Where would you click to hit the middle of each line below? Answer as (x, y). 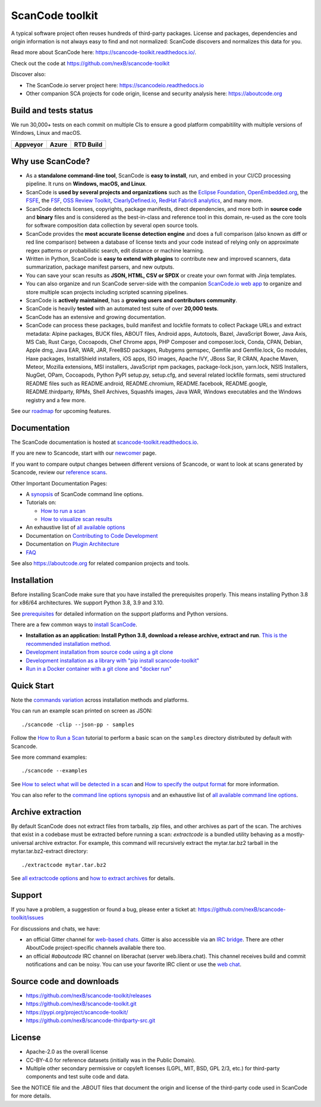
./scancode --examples (55, 771)
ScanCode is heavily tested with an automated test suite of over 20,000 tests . (122, 308)
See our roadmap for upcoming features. (61, 411)
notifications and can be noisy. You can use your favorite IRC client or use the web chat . (134, 964)
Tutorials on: (41, 503)
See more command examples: (49, 757)
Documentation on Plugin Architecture (73, 544)
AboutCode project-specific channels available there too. (96, 948)
